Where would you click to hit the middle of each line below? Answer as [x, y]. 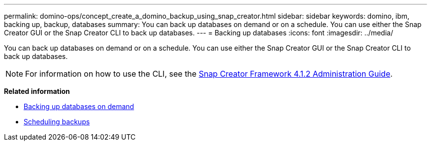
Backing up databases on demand [79, 106]
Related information [37, 91]
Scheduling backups [57, 122]
